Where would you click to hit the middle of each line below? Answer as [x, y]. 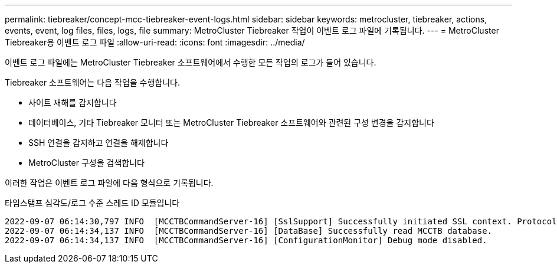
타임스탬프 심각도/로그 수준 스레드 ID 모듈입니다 [92, 203]
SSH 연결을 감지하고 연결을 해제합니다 [99, 143]
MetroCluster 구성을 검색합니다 [86, 163]
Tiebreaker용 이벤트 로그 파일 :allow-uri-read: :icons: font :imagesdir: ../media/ [155, 42]
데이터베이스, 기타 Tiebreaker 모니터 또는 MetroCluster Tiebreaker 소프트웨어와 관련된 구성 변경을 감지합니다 [231, 122]
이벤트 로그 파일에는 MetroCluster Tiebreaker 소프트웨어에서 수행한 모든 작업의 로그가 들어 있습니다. [191, 62]
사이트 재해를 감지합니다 [73, 102]
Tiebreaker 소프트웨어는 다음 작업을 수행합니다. [93, 82]
